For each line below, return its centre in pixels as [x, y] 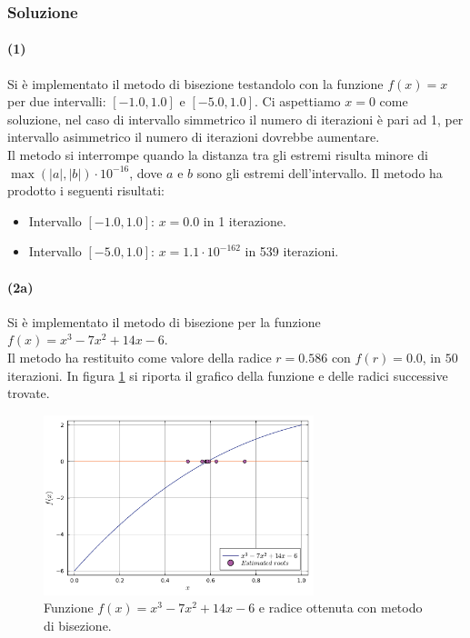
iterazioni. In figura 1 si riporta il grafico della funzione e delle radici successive [228, 375]
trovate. [29, 393]
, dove [146, 172]
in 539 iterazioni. [292, 251]
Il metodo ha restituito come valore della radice [140, 357]
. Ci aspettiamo [298, 101]
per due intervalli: [57, 101]
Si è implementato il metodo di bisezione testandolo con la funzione [195, 83]
